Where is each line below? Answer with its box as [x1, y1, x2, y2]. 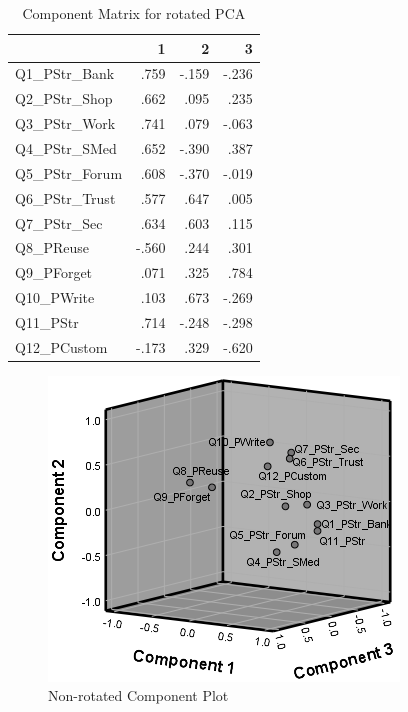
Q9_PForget [15, 262, 93, 283]
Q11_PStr [15, 311, 79, 332]
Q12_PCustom [15, 336, 108, 357]
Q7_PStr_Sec [15, 212, 103, 233]
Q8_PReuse [15, 237, 89, 258]
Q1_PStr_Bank [15, 63, 115, 84]
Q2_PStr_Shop [15, 88, 113, 109]
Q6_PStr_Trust [15, 187, 116, 208]
